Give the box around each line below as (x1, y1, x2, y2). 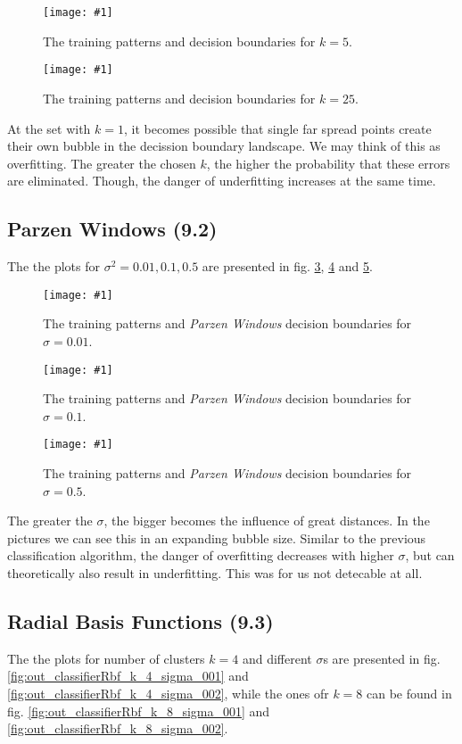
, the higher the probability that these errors (206, 153, 450, 172)
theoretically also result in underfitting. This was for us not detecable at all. (7, 563, 423, 582)
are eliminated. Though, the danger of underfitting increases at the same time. (7, 171, 436, 190)
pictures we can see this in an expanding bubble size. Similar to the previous (7, 528, 426, 547)
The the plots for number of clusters (7, 649, 205, 667)
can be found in (366, 683, 452, 702)
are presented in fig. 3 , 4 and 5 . (202, 257, 373, 276)
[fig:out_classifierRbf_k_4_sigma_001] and (7, 666, 249, 685)
